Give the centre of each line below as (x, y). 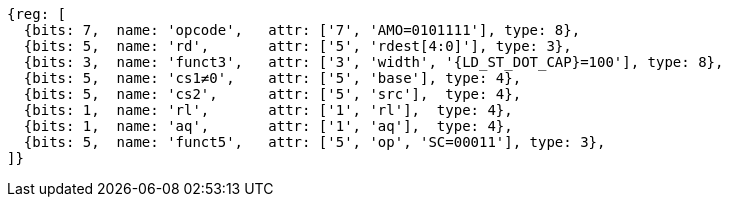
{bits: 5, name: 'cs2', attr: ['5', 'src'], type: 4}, (272, 94)
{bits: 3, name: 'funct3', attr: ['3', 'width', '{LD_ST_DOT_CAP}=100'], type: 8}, (373, 62)
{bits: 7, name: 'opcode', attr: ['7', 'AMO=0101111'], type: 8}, (302, 30)
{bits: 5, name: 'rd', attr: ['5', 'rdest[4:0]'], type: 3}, (297, 46)
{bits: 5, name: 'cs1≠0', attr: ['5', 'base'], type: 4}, (272, 78)
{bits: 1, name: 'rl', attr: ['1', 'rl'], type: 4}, (268, 110)
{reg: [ (37, 14)
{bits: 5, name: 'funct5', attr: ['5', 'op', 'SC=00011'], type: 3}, (314, 142)
